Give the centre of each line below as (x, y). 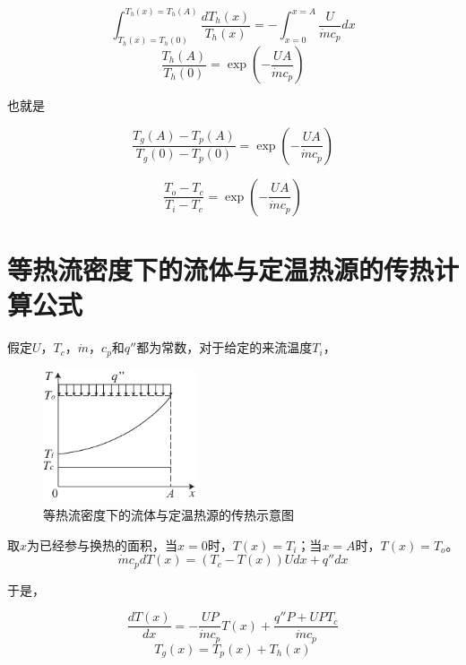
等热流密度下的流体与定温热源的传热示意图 (168, 514)
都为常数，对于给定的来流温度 (224, 347)
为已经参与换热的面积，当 (103, 544)
